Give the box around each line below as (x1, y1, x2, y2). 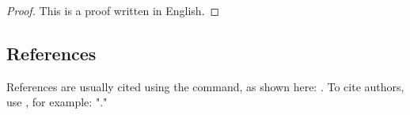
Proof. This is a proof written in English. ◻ (6, 2, 220, 18)
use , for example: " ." (6, 94, 108, 110)
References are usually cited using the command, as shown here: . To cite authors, (6, 78, 404, 94)
